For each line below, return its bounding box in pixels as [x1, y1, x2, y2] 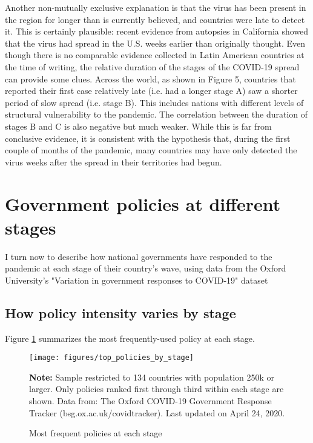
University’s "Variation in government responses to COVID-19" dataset [5, 273, 268, 286]
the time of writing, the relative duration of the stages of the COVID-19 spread [5, 60, 300, 73]
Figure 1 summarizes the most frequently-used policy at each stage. [5, 331, 255, 344]
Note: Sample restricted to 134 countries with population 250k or [29, 370, 275, 383]
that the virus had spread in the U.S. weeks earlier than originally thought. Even [5, 36, 306, 49]
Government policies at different [5, 191, 281, 216]
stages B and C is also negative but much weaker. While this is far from [5, 119, 272, 132]
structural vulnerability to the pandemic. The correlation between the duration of [5, 108, 308, 121]
